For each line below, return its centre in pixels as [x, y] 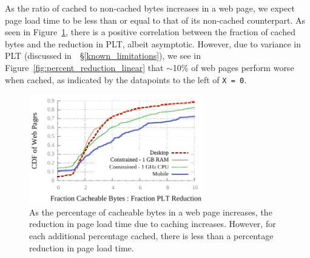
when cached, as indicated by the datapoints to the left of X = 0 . [126, 79]
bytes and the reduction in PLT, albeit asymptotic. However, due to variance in [153, 43]
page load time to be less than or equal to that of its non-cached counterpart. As [155, 20]
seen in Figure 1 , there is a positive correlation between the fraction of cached [150, 32]
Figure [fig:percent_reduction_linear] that [84, 67]
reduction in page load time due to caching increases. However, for [153, 224]
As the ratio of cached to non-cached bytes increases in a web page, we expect [150, 8]
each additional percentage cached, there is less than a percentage [151, 236]
